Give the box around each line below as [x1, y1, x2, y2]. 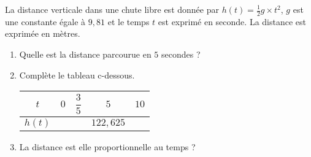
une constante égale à [5, 15, 86, 28]
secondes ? [161, 48, 201, 61]
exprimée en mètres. [5, 27, 80, 40]
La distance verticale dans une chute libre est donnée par [5, 3, 219, 15]
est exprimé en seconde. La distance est [158, 15, 306, 28]
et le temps [107, 15, 150, 28]
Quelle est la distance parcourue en [19, 48, 152, 61]
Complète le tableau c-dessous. [19, 68, 135, 81]
